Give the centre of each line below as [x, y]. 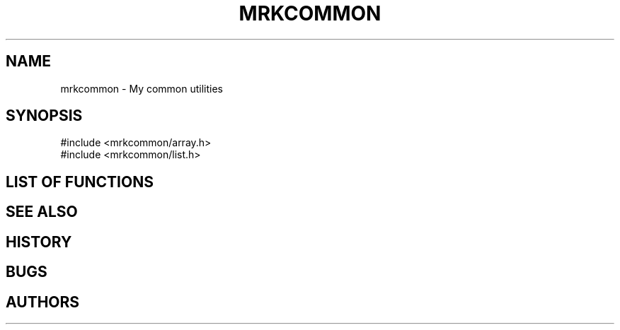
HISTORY [39, 242]
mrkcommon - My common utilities [142, 88]
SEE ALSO [42, 212]
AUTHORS [43, 302]
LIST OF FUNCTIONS [80, 182]
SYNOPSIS [44, 116]
